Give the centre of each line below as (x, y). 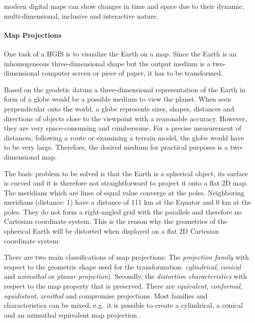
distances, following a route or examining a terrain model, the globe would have (124, 137)
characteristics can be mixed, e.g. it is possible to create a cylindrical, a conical (124, 305)
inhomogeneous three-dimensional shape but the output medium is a (107, 63)
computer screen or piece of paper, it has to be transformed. (132, 73)
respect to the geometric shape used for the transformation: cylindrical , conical (123, 266)
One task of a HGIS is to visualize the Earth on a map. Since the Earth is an (120, 53)
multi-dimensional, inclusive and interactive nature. (81, 15)
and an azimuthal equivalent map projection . (73, 314)
